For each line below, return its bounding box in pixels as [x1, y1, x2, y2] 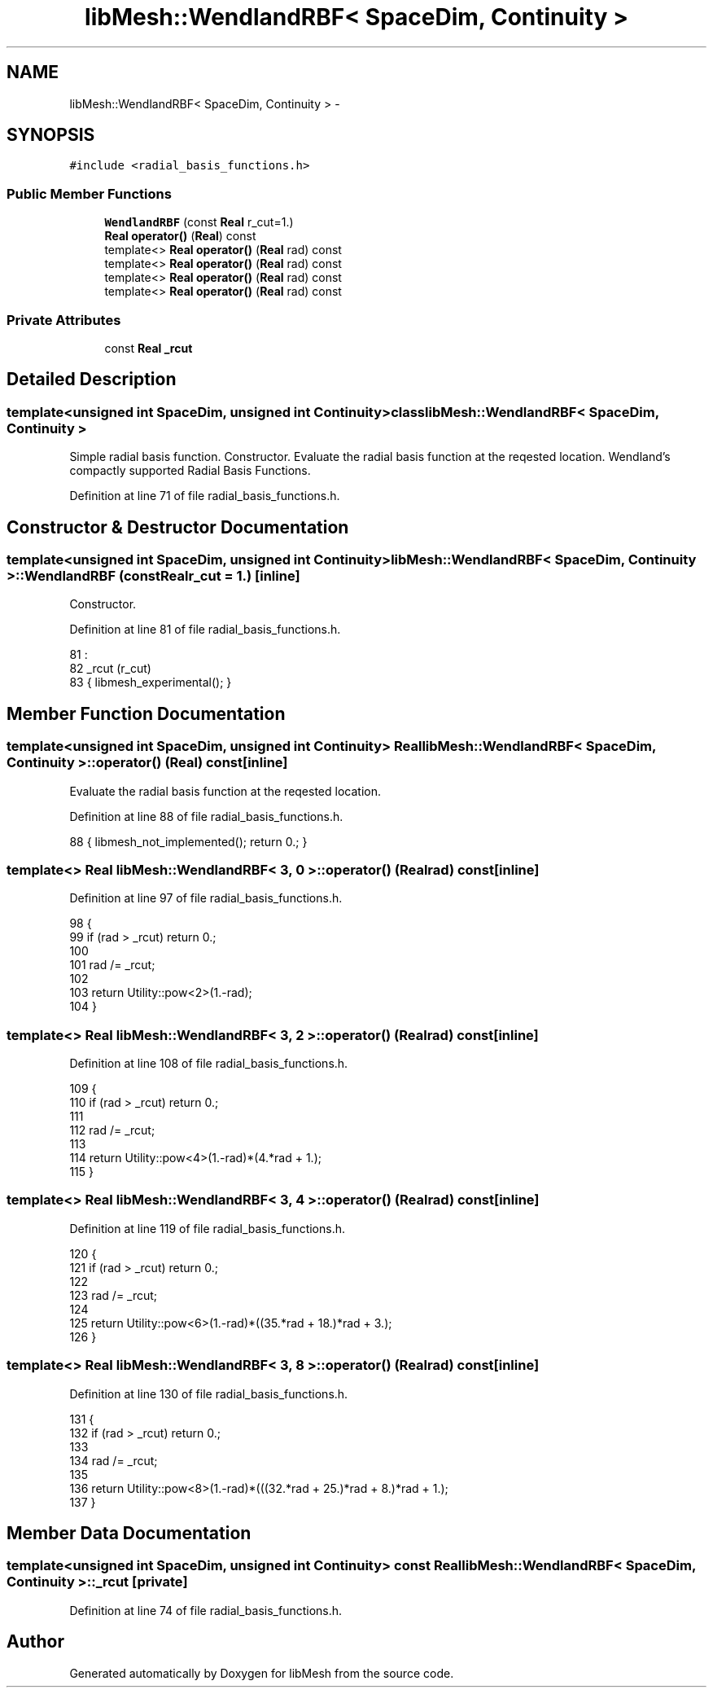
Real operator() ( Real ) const [104, 229, 256, 244]
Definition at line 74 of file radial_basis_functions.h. [69, 1603, 343, 1617]
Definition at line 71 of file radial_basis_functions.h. [69, 489, 340, 503]
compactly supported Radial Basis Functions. [69, 463, 311, 478]
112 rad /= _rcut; [69, 1123, 155, 1138]
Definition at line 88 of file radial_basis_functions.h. [69, 809, 343, 823]
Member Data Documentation [7, 1523, 252, 1544]
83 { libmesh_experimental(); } [69, 675, 232, 690]
